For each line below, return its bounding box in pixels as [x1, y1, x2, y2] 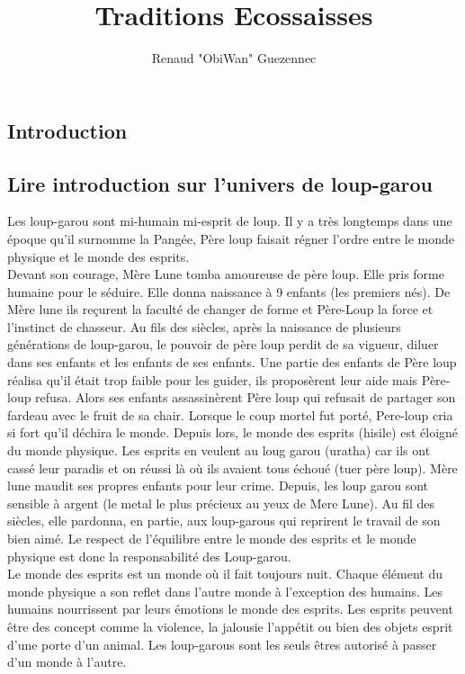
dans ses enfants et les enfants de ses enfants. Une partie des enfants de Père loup [7, 353, 457, 372]
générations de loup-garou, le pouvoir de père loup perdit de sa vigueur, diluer [7, 335, 439, 354]
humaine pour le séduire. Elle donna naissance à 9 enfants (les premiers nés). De [7, 282, 451, 301]
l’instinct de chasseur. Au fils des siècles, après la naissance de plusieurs [7, 317, 401, 336]
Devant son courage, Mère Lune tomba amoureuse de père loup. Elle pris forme [7, 265, 444, 283]
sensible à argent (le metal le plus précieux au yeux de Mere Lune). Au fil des [7, 493, 435, 512]
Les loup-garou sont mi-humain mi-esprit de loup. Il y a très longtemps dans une [7, 211, 452, 230]
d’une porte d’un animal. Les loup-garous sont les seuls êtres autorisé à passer [7, 634, 437, 653]
